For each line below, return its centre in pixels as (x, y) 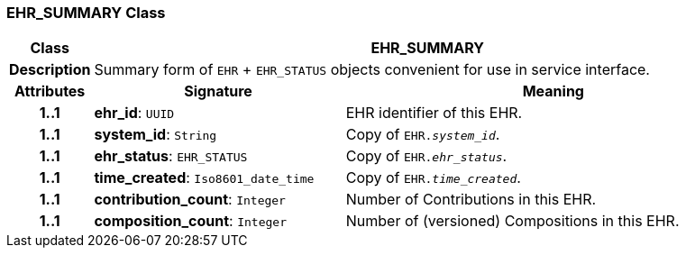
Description (50, 70)
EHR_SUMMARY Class (86, 13)
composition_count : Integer (190, 221)
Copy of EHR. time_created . (433, 178)
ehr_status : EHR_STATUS (171, 156)
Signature (218, 91)
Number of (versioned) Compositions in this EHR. (512, 221)
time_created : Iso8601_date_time (204, 178)
